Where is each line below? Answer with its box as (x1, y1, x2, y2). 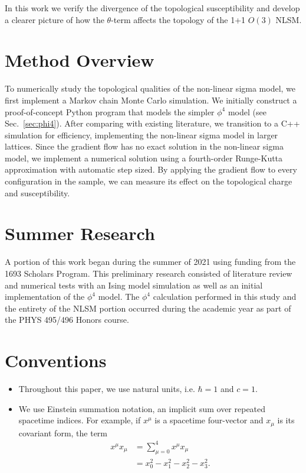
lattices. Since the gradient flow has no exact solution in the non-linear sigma (5, 140, 284, 153)
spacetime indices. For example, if (18, 414, 141, 426)
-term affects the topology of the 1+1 (111, 13, 246, 25)
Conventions (5, 348, 107, 372)
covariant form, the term (18, 426, 108, 439)
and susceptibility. (5, 186, 70, 199)
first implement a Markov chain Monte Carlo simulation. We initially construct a (5, 93, 297, 106)
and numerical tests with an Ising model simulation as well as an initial (5, 278, 263, 291)
